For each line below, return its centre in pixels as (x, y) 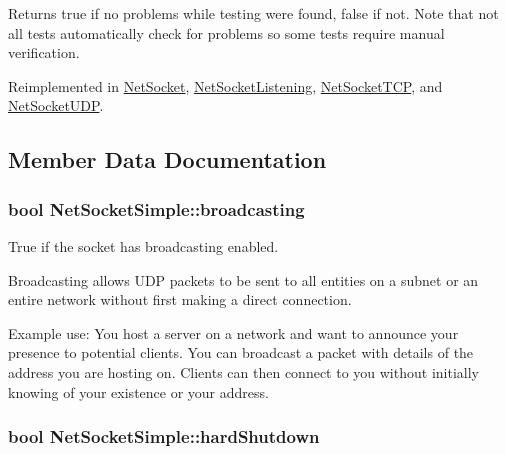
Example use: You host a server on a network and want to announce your (233, 332)
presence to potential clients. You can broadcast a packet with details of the (241, 352)
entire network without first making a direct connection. (180, 299)
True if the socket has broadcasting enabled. (143, 245)
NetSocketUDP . (56, 105)
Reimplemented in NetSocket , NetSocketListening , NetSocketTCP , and (225, 85)
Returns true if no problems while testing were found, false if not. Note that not (253, 13)
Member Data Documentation (167, 159)
